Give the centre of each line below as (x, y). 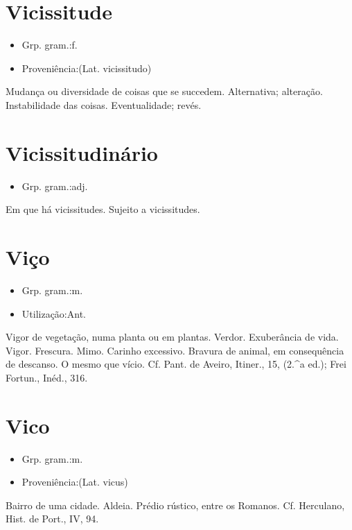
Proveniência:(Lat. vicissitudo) (87, 68)
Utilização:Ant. (54, 313)
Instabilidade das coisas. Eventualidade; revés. (104, 104)
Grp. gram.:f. (50, 45)
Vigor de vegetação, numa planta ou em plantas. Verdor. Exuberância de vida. (172, 337)
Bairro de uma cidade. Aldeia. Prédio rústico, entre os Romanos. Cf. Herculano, (175, 505)
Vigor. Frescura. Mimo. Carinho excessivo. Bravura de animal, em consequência (175, 350)
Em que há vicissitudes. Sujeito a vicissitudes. (103, 209)
